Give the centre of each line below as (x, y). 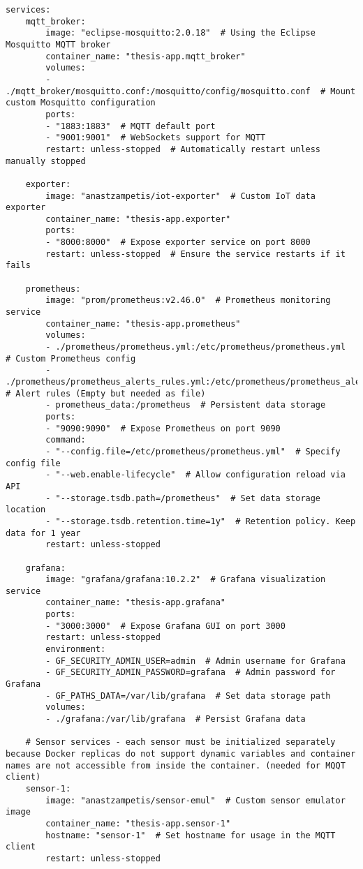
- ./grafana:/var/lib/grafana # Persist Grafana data (176, 719)
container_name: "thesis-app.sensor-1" (138, 823)
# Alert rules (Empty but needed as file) (106, 393)
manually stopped (46, 161)
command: (66, 440)
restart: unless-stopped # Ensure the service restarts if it (195, 254)
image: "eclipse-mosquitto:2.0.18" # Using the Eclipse (180, 33)
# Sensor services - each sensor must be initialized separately (180, 742)
